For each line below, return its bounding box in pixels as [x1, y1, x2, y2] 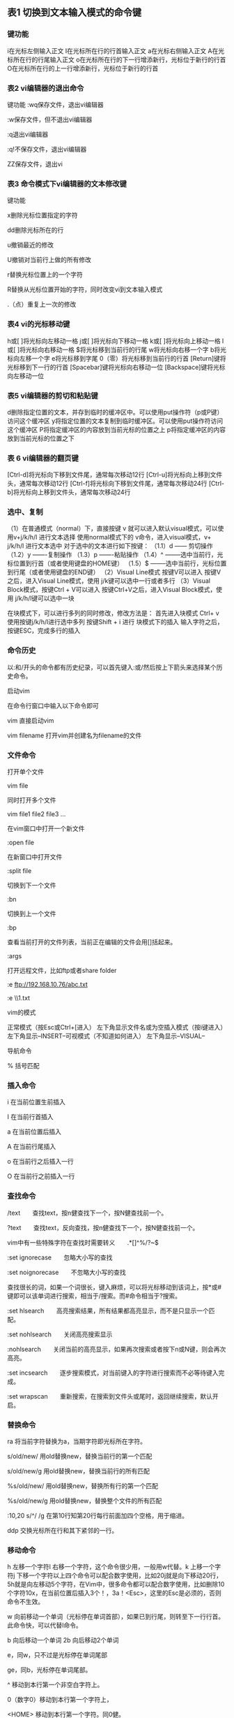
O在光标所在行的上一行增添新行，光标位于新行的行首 [7, 64, 159, 72]
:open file [7, 838, 35, 847]
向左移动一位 [7, 371, 44, 380]
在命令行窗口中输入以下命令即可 [7, 701, 99, 709]
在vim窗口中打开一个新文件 [7, 824, 85, 833]
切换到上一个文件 [7, 909, 56, 918]
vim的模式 [7, 1009, 36, 1017]
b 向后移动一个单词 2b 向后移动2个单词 [7, 1636, 120, 1645]
